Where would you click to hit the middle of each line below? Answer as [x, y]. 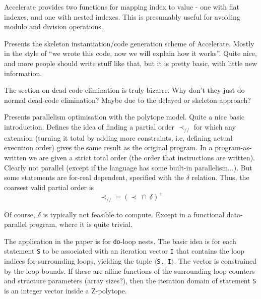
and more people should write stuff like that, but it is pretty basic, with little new [131, 63]
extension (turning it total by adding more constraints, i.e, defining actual [118, 137]
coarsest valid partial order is [49, 187]
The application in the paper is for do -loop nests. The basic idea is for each [120, 241]
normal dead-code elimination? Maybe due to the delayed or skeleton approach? [127, 100]
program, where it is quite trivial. [81, 224]
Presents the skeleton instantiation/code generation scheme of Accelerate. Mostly [129, 43]
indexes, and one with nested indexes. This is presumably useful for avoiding [122, 16]
